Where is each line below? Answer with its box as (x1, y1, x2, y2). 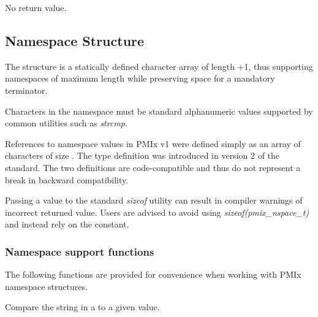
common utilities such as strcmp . (5, 116, 127, 129)
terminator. (5, 83, 48, 96)
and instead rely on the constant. (5, 218, 129, 231)
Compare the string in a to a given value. (5, 300, 160, 313)
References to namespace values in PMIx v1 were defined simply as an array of (5, 137, 301, 150)
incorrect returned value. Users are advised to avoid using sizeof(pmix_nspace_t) (5, 205, 309, 218)
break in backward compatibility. (5, 173, 129, 186)
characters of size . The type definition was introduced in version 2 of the (5, 149, 280, 162)
